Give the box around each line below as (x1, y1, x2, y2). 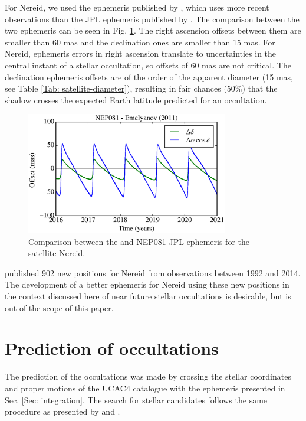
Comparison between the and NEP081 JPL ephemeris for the (28, 235, 249, 247)
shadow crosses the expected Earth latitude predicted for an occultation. (5, 93, 267, 106)
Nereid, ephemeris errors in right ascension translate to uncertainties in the (5, 47, 277, 60)
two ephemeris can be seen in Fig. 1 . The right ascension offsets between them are (5, 24, 301, 37)
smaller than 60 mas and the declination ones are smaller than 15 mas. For (5, 35, 275, 48)
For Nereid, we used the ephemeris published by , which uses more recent (5, 1, 269, 13)
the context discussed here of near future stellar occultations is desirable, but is (5, 290, 291, 302)
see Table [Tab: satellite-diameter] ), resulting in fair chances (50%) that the (5, 82, 278, 94)
